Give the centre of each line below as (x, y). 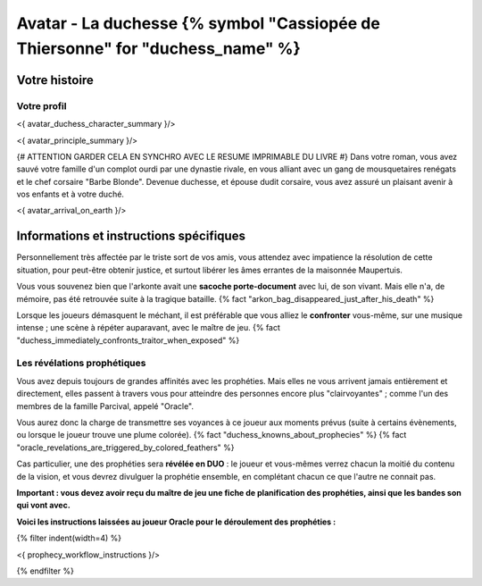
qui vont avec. (43, 506)
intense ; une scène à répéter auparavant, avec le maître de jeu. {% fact (149, 328)
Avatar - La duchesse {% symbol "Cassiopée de (199, 23)
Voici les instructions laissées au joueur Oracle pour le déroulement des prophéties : (176, 522)
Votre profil (42, 105)
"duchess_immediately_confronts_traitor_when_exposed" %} (128, 340)
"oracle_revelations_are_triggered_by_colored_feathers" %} (125, 448)
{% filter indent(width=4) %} (69, 538)
